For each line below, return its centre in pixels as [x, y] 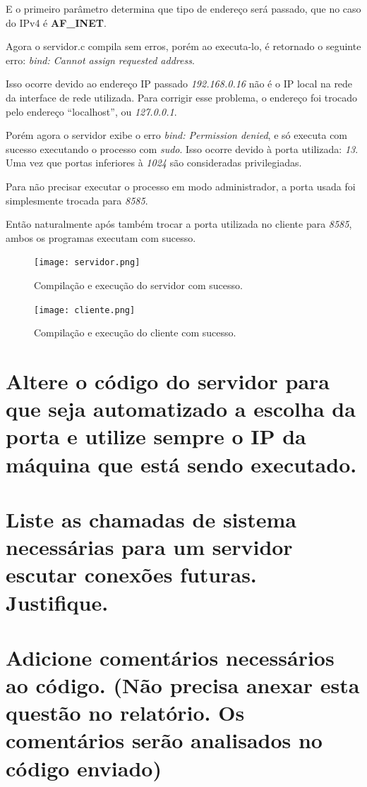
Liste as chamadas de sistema [151, 519]
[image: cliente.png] [85, 310]
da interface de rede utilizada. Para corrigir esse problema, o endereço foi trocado [182, 97]
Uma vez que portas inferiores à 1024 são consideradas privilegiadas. [154, 163]
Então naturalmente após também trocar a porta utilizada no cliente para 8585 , [179, 224]
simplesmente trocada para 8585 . [77, 200]
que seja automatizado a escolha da [181, 409]
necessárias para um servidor [149, 547]
